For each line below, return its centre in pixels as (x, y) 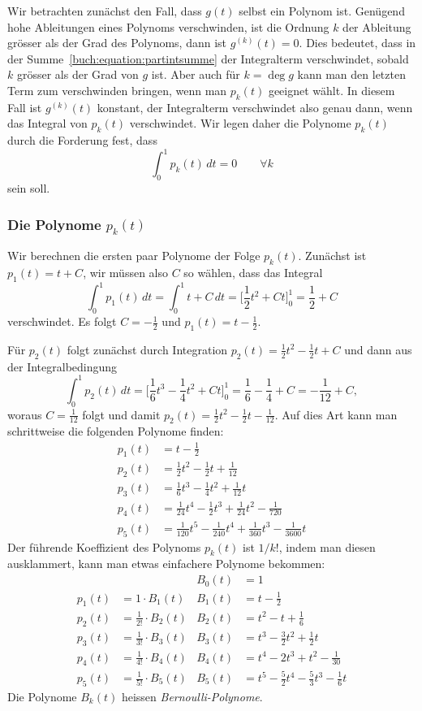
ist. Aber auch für (196, 74)
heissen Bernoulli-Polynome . (192, 696)
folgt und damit (121, 414)
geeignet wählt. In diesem (332, 90)
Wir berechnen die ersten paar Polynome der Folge (134, 256)
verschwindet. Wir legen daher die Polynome (240, 123)
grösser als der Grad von (78, 74)
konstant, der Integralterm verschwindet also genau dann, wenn (255, 107)
